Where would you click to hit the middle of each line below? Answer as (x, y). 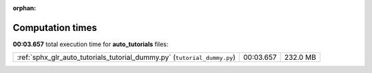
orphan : (24, 8)
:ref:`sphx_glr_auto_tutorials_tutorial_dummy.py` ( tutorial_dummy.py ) (126, 57)
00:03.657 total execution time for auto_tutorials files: (91, 44)
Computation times (55, 28)
